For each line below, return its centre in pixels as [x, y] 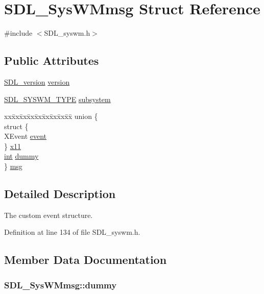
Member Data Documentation [86, 260]
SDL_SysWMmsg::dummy [61, 285]
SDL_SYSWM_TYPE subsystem [57, 99]
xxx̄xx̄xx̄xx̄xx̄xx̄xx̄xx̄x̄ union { [51, 116]
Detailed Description [60, 194]
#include [18, 33]
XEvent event [26, 136]
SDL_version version [37, 81]
